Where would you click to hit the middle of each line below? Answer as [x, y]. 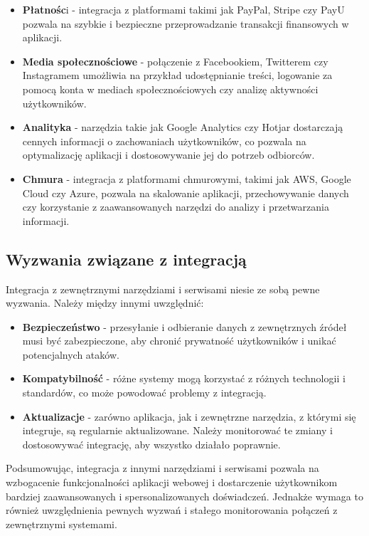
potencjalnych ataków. [71, 354]
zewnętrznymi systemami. [61, 524]
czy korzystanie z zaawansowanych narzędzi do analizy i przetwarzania [176, 207]
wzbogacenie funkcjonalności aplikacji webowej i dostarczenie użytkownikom [172, 482]
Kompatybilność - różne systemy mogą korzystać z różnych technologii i [184, 378]
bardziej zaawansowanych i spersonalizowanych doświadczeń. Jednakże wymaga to [184, 496]
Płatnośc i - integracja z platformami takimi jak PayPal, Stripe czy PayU [183, 9]
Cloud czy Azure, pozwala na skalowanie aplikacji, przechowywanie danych [186, 193]
